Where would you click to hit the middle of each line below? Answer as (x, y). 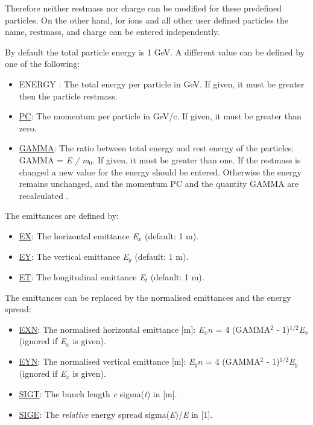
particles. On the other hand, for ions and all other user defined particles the (147, 20)
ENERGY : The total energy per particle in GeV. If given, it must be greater (162, 83)
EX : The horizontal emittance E (78, 235)
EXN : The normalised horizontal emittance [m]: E (112, 329)
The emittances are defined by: (62, 216)
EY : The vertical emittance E (74, 256)
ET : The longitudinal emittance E (82, 276)
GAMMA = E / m (54, 159)
